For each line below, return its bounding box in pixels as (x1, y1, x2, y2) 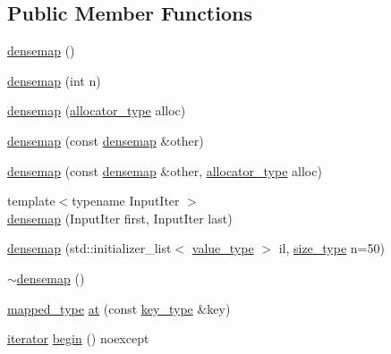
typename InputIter (72, 191, 180, 210)
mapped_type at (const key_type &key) (7, 299, 231, 317)
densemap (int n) (7, 71, 101, 89)
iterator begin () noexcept (7, 329, 149, 348)
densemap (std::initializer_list (7, 239, 172, 257)
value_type (191, 239, 254, 257)
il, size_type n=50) (278, 239, 385, 257)
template (7, 191, 55, 210)
